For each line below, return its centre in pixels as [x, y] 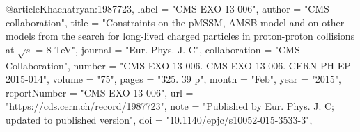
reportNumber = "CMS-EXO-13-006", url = [100, 92]
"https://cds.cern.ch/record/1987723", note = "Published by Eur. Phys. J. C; [170, 106]
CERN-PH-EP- [321, 65]
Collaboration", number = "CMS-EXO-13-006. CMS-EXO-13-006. [146, 65]
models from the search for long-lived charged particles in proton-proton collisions [180, 36]
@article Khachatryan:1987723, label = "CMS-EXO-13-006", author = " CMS [167, 8]
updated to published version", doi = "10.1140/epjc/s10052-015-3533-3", [159, 119]
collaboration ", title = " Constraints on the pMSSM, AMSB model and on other [175, 22]
